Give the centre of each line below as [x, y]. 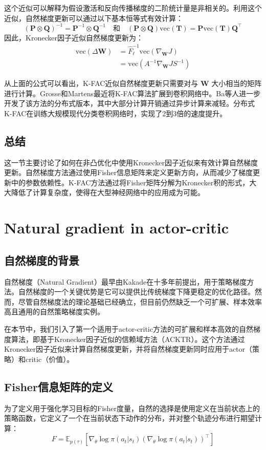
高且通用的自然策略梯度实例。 [54, 312]
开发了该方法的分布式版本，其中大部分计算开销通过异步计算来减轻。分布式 [129, 103]
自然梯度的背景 [42, 260]
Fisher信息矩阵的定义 [59, 386]
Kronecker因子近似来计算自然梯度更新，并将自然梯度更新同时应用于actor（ [128, 349]
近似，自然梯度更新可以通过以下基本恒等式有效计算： [94, 18]
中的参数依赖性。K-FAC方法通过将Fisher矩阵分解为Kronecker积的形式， [130, 182]
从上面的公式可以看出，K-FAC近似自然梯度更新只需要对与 [101, 83]
